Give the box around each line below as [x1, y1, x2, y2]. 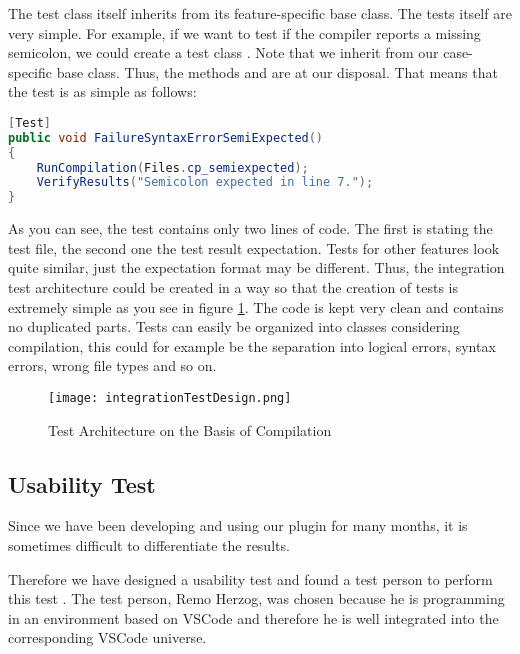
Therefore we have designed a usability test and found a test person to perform [8, 568, 493, 589]
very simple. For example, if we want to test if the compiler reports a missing [8, 22, 481, 43]
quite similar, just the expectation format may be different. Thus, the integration [8, 257, 505, 278]
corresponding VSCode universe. [8, 627, 207, 648]
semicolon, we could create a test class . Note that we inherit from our [8, 42, 439, 63]
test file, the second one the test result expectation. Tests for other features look [8, 237, 500, 258]
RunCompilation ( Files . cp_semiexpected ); [36, 160, 309, 175]
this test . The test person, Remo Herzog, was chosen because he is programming [8, 588, 505, 609]
